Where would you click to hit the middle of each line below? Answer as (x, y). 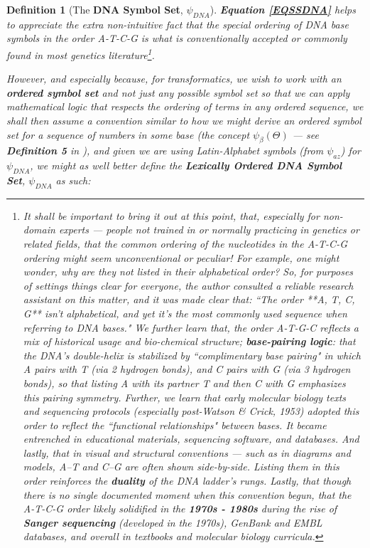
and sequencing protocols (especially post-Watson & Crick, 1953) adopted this (191, 411)
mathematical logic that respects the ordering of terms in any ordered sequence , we (185, 106)
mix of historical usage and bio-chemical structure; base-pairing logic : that (189, 341)
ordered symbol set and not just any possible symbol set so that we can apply (178, 92)
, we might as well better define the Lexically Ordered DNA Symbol (186, 165)
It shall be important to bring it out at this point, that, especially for (171, 215)
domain (39, 230)
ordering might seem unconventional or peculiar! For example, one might (181, 257)
